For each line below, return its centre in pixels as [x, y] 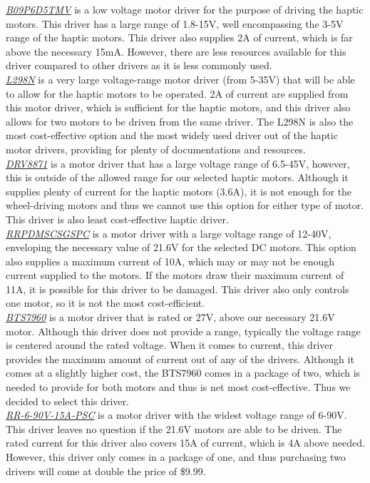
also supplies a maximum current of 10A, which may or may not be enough [170, 261]
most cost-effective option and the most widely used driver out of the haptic [172, 135]
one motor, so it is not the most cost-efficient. [106, 303]
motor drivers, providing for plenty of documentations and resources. [156, 149]
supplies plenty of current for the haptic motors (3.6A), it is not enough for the [179, 191]
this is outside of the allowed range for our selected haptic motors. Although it [177, 177]
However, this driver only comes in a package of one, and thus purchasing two [176, 457]
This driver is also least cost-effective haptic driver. [117, 219]
